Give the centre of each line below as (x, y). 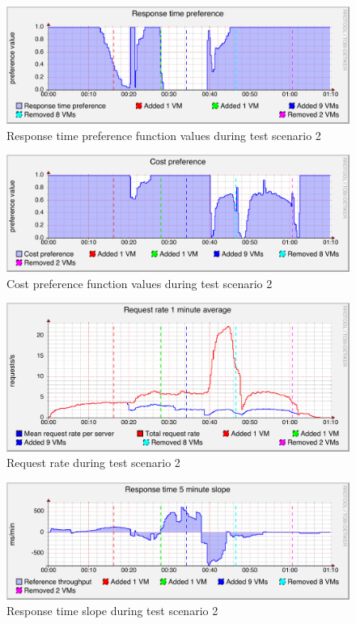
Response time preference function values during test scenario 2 (164, 135)
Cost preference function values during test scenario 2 (140, 283)
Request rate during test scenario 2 (93, 463)
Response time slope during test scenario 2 (112, 611)
